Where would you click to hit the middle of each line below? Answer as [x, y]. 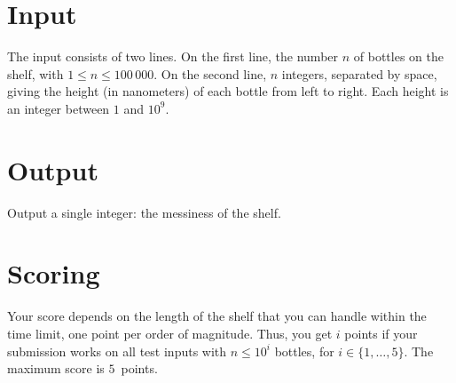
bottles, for [304, 351]
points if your [381, 333]
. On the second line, [210, 73]
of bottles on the [398, 56]
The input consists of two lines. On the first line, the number [173, 56]
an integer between [59, 108]
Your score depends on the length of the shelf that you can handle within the [217, 316]
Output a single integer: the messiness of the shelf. [144, 212]
